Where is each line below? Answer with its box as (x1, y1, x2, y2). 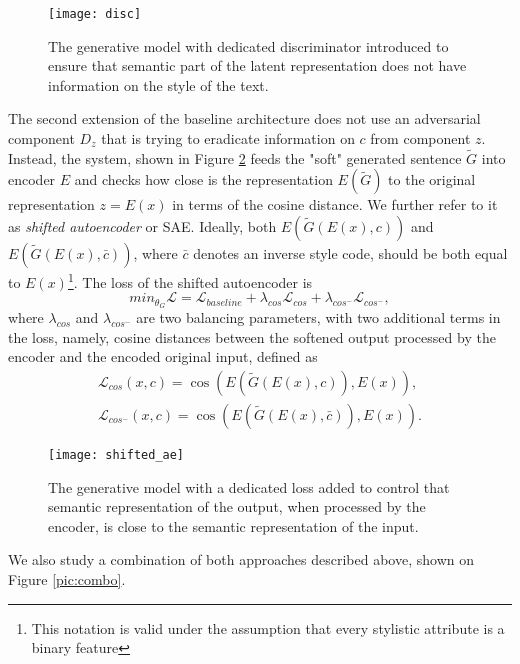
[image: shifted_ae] (48, 447, 185, 462)
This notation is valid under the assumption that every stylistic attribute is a (31, 617, 505, 638)
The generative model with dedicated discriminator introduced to (48, 35, 449, 56)
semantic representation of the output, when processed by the (48, 496, 426, 517)
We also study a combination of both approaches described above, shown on (8, 549, 474, 570)
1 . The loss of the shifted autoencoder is (67, 269, 313, 292)
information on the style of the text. (48, 74, 269, 95)
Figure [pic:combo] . (8, 569, 126, 590)
